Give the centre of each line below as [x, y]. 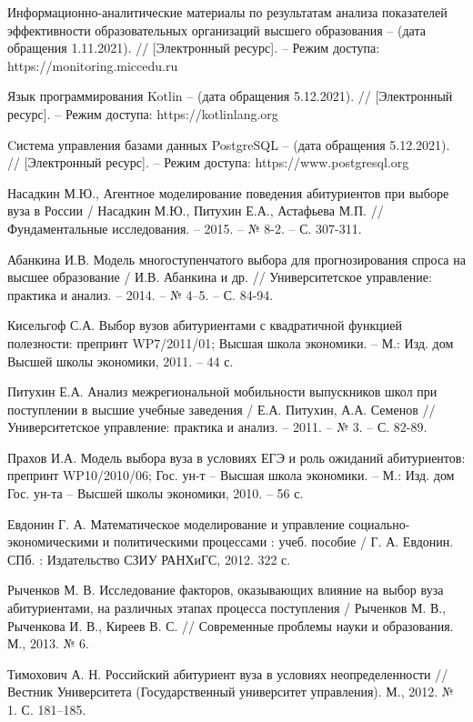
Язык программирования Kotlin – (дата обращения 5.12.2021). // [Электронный [230, 96]
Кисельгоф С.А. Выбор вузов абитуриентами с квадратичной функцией [205, 325]
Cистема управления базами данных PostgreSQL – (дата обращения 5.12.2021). [229, 144]
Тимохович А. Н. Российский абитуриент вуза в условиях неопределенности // [228, 673]
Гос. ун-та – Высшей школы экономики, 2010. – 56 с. [156, 493]
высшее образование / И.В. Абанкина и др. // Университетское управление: [220, 277]
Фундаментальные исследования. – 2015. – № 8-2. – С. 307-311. [185, 228]
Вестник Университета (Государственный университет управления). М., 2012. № [231, 692]
